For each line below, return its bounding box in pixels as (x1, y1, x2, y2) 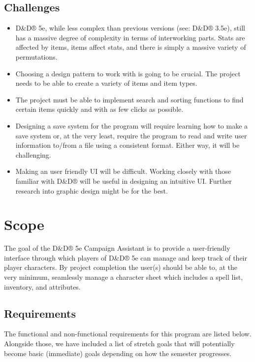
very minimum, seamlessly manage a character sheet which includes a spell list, (4, 272, 243, 282)
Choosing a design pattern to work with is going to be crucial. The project (15, 68, 241, 78)
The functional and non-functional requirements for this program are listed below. (4, 329, 252, 339)
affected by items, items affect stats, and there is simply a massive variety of (15, 42, 246, 52)
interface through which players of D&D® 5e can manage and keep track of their (4, 252, 247, 263)
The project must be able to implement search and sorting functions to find (15, 94, 244, 104)
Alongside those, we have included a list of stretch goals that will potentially (4, 338, 235, 348)
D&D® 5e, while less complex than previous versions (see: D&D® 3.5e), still (15, 23, 245, 33)
